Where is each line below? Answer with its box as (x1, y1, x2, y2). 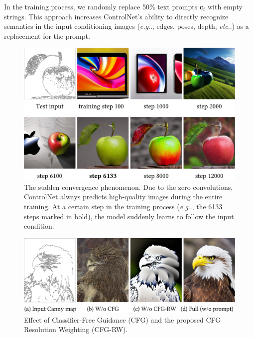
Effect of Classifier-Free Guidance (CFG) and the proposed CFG (24, 314, 221, 325)
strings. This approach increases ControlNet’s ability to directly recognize (4, 11, 229, 21)
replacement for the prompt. (4, 30, 90, 41)
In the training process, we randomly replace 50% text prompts (4, 1, 198, 11)
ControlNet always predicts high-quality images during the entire (24, 191, 223, 202)
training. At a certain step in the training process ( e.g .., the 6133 (24, 201, 223, 211)
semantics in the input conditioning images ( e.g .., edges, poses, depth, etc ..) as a (4, 21, 249, 31)
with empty (207, 1, 243, 11)
